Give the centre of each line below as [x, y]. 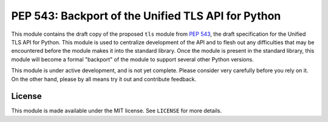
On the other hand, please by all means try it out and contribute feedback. [104, 79]
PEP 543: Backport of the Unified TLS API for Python [146, 16]
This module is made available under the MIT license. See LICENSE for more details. [116, 111]
